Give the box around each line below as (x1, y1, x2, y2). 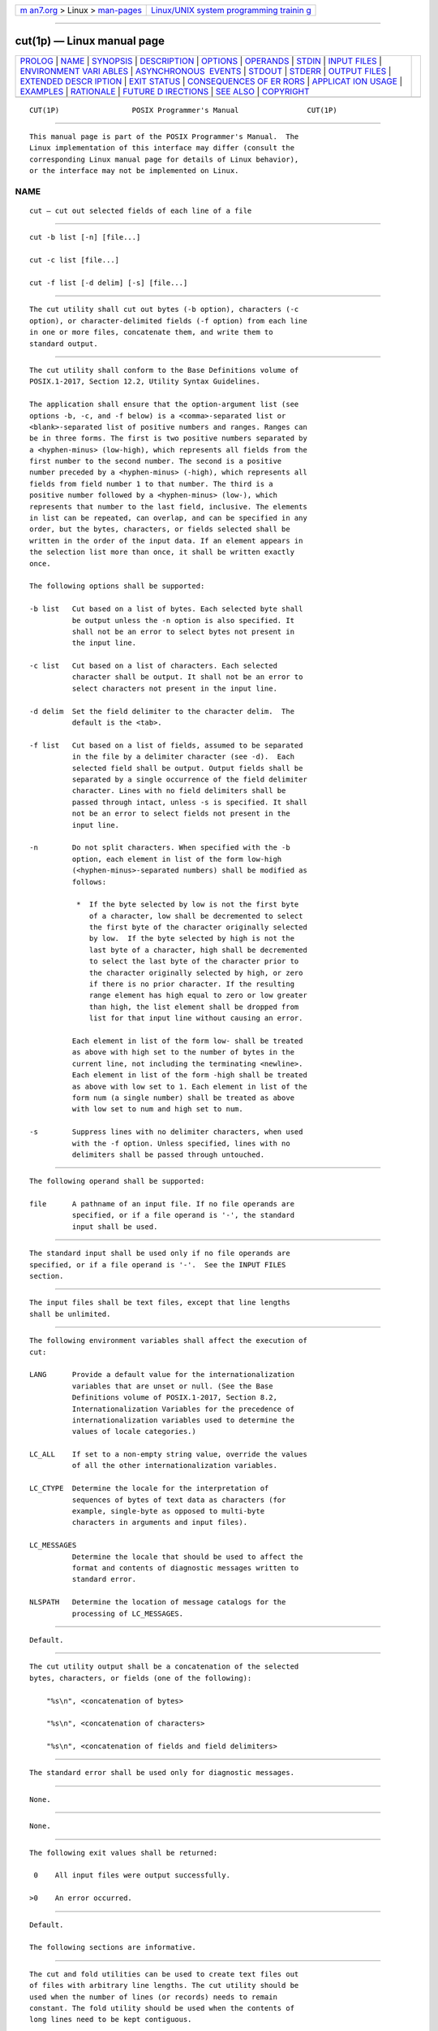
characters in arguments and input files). (71, 1518, 247, 1527)
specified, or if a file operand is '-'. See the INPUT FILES (29, 1260, 286, 1269)
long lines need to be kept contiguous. (29, 2015, 192, 2025)
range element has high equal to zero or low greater (89, 991, 307, 1000)
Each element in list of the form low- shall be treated (71, 1036, 303, 1046)
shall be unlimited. (29, 1309, 111, 1319)
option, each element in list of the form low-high (71, 854, 282, 864)
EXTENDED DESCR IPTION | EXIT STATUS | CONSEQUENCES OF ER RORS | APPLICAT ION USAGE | (19, 76, 403, 87)
